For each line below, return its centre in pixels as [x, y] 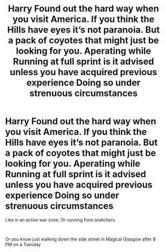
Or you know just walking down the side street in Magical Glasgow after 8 [81, 239]
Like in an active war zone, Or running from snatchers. [61, 220]
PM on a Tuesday [23, 244]
